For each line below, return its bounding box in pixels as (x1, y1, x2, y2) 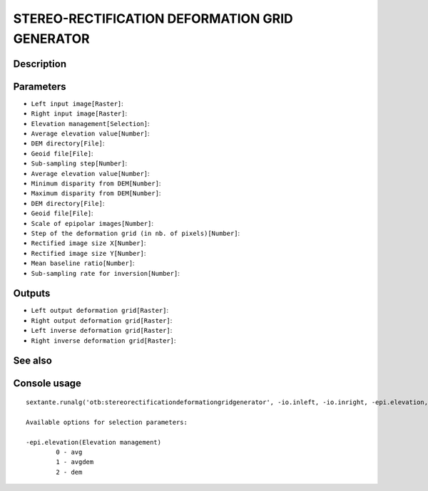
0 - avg (56, 448, 83, 456)
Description (13, 58, 67, 70)
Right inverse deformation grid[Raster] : (31, 336, 176, 345)
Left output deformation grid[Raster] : (31, 306, 169, 315)
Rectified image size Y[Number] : (31, 249, 146, 257)
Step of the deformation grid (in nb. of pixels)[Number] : (31, 229, 240, 237)
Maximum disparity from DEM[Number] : (31, 189, 161, 197)
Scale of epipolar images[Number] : (31, 219, 153, 227)
